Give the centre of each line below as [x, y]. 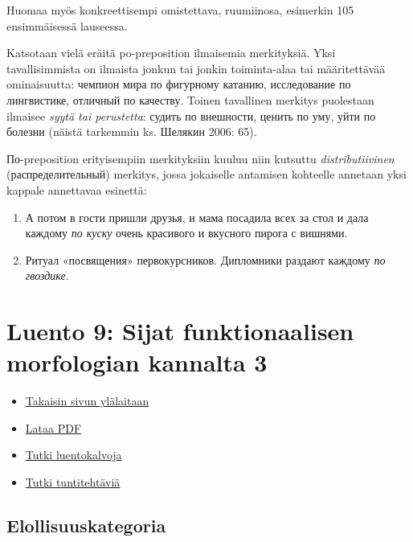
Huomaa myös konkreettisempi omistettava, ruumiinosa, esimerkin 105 [180, 10]
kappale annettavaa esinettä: [77, 189]
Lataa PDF [53, 427]
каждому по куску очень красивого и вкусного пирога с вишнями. [186, 233]
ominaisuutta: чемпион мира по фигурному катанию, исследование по [179, 84]
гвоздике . [47, 275]
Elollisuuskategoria [86, 525]
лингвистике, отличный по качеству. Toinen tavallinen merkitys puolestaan [190, 99]
